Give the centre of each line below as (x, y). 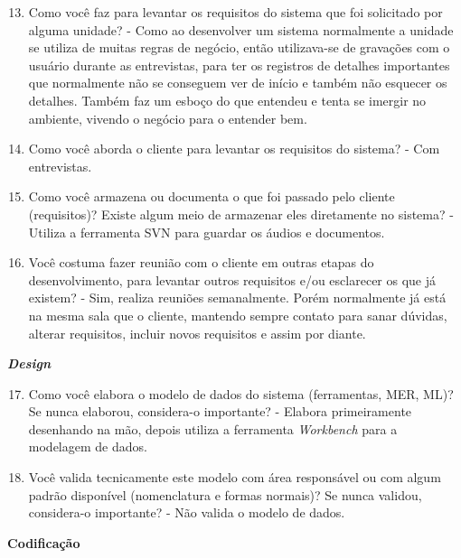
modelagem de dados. (88, 446)
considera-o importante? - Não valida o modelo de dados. (187, 512)
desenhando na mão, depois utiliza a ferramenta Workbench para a (213, 428)
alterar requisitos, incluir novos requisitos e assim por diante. (197, 333)
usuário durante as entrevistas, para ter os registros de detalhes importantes (239, 65)
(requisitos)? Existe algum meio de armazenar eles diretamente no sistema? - (241, 214)
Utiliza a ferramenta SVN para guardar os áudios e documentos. (207, 232)
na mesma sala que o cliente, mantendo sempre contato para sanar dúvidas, (238, 315)
